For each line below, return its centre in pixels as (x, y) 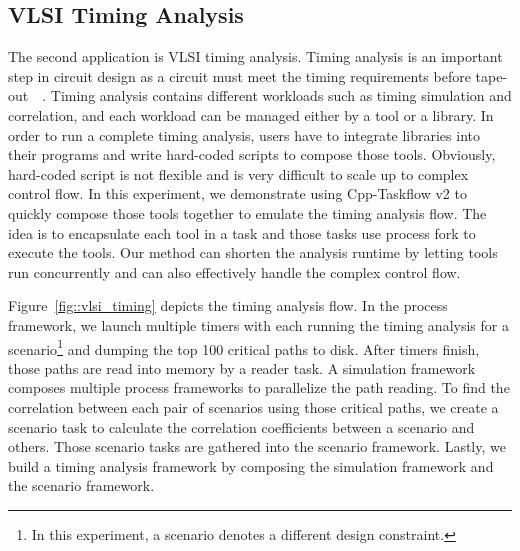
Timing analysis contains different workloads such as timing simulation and (281, 95)
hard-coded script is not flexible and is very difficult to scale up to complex (238, 173)
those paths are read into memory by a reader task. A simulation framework (242, 367)
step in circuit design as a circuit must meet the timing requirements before (239, 75)
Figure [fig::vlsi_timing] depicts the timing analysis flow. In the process (228, 305)
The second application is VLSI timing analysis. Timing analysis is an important (255, 56)
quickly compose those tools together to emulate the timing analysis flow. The (247, 212)
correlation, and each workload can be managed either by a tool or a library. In (251, 114)
